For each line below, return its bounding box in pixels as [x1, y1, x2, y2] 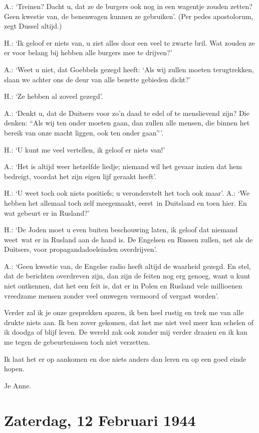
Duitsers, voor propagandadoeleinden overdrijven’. [4, 244, 157, 254]
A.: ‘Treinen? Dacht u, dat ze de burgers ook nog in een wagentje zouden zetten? [4, 1, 252, 11]
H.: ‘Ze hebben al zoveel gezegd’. [4, 91, 103, 101]
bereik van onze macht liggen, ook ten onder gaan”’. [4, 127, 163, 137]
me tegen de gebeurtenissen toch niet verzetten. [4, 337, 150, 347]
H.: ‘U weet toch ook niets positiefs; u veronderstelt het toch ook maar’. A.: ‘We [4, 188, 250, 198]
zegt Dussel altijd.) [4, 21, 62, 31]
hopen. [4, 363, 25, 374]
